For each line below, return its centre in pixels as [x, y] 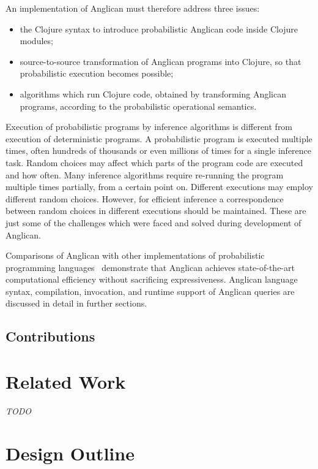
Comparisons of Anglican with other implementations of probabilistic [135, 255]
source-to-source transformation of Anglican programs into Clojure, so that [161, 61]
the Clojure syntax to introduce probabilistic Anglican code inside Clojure [159, 29]
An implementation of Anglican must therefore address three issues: [133, 8]
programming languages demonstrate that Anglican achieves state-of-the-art [150, 267]
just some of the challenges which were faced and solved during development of [153, 222]
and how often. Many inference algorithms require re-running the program [145, 174]
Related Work [66, 382]
